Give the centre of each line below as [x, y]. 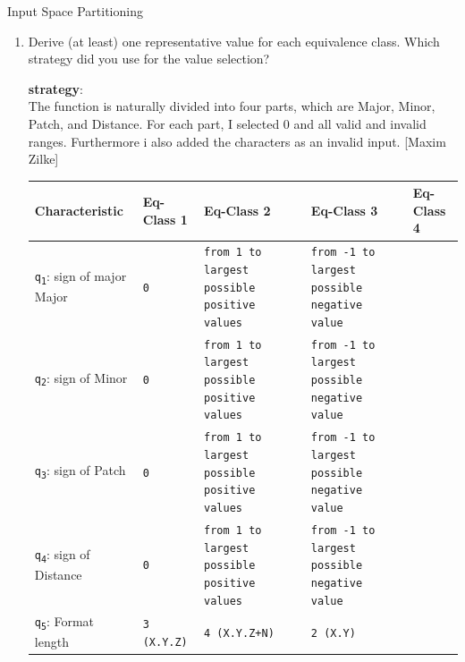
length [51, 642]
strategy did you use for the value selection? [149, 59]
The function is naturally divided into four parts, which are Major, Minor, [232, 106]
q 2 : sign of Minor [81, 378]
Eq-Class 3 [344, 210]
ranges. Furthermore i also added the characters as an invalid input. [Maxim [237, 141]
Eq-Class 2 [237, 210]
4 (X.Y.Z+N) [239, 633]
